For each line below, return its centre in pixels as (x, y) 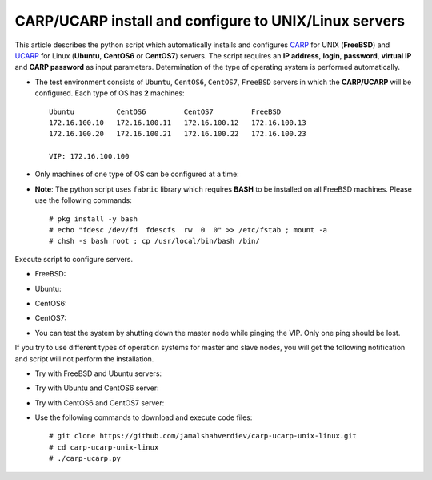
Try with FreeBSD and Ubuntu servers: (98, 373)
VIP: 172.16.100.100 (89, 157)
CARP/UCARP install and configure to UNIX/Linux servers (210, 21)
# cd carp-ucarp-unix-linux (104, 447)
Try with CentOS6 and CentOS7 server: (100, 403)
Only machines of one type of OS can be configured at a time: (137, 174)
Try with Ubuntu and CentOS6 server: (97, 388)
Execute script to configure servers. (74, 259)
